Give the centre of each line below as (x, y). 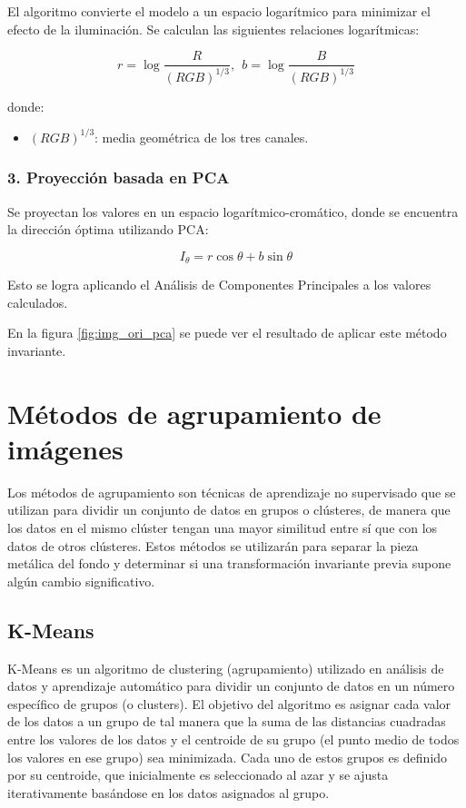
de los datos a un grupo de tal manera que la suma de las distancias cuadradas (227, 721)
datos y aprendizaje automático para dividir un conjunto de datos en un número (231, 686)
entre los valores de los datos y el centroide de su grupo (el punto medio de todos (233, 739)
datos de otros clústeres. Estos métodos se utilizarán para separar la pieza (213, 545)
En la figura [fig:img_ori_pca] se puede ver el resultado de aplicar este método (227, 333)
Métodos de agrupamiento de (194, 413)
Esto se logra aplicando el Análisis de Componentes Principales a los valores (219, 285)
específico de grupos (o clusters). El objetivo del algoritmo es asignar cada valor (229, 703)
